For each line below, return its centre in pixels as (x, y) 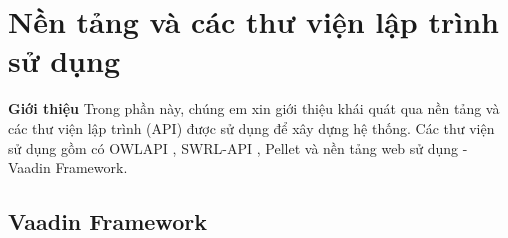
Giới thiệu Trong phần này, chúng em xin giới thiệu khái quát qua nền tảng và (254, 108)
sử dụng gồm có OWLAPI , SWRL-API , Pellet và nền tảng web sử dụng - (238, 147)
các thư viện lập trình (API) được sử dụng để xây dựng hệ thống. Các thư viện (251, 127)
